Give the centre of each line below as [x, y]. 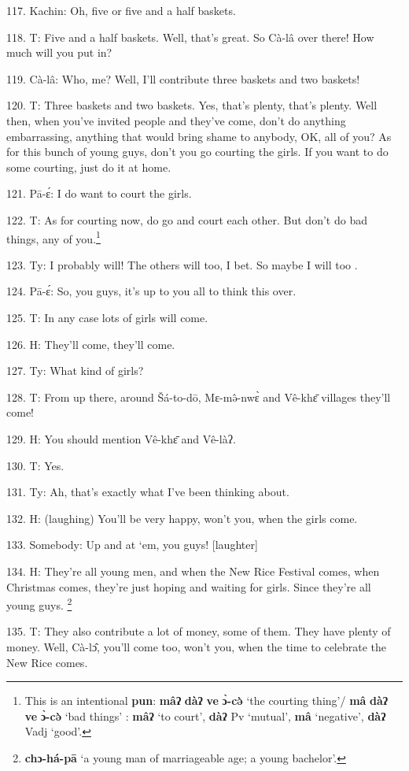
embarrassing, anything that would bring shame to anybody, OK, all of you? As [199, 136]
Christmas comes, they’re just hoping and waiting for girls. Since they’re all [189, 586]
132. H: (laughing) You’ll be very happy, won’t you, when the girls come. [182, 518]
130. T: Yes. [35, 465]
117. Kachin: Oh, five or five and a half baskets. [121, 10]
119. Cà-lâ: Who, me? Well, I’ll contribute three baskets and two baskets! [183, 78]
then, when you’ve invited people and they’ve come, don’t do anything [176, 120]
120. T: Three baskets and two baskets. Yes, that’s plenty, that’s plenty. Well [192, 105]
